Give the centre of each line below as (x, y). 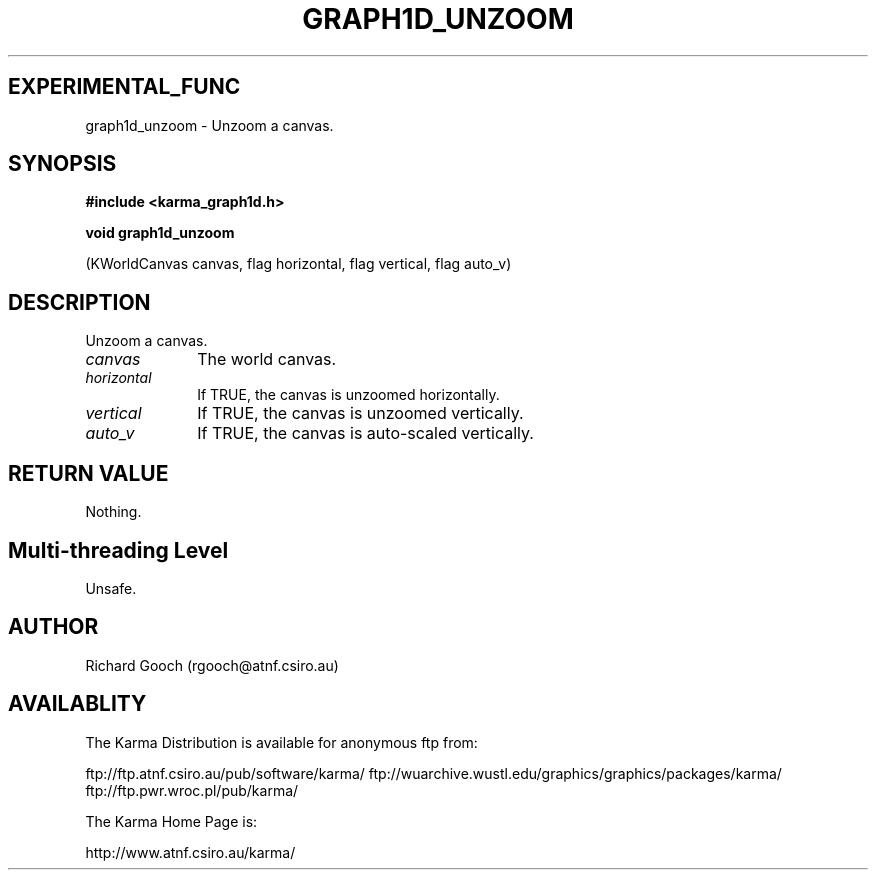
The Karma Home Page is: (171, 821)
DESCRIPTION (79, 302)
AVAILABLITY (77, 704)
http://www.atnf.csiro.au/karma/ (190, 852)
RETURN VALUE (88, 473)
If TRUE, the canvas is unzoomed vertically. (360, 413)
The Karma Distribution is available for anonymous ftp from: (281, 742)
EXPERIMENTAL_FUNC (124, 87)
